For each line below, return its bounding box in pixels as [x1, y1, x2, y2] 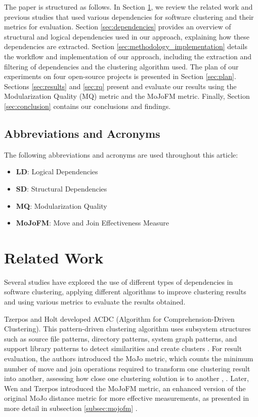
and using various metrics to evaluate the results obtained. [4, 296, 186, 307]
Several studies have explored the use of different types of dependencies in [4, 276, 233, 287]
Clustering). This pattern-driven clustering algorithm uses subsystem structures [4, 323, 251, 334]
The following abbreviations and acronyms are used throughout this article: [4, 149, 238, 160]
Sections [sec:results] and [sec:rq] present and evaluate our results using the [4, 81, 237, 91]
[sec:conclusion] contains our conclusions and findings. [4, 100, 171, 111]
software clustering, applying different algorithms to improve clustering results [4, 286, 246, 297]
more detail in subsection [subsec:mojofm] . [4, 402, 138, 413]
